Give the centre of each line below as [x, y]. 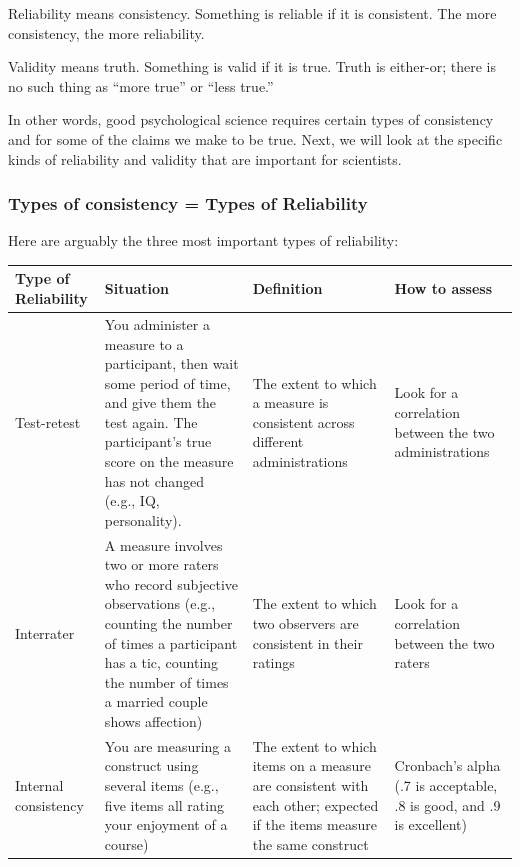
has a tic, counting [161, 662]
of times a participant [171, 642]
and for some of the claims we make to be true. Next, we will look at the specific [255, 138]
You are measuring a [168, 745]
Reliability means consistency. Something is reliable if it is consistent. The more [252, 13]
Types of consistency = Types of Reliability [188, 203]
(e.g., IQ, [132, 500]
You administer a [157, 323]
